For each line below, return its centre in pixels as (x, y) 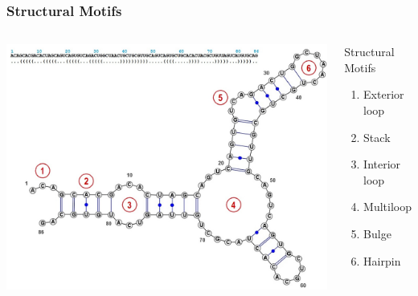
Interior (382, 164)
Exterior (384, 94)
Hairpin (382, 260)
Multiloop (387, 207)
